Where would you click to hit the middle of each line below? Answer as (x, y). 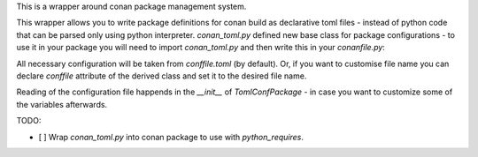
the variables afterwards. (62, 104)
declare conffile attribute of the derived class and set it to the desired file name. (162, 76)
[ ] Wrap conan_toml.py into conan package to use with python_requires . (171, 137)
